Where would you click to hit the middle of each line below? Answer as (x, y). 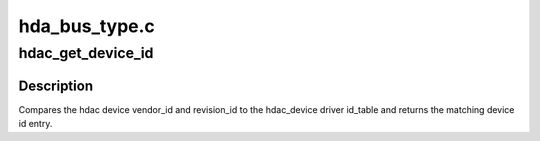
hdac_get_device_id (86, 53)
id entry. (35, 124)
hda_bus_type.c (86, 26)
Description (56, 85)
